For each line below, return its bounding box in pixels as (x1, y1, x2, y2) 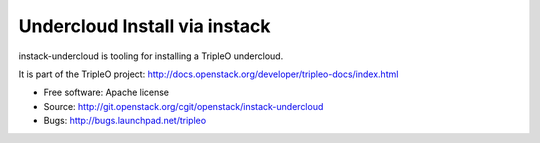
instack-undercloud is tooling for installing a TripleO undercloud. (18, 50, 284, 62)
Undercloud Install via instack (18, 15, 271, 37)
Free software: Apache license (43, 86, 170, 99)
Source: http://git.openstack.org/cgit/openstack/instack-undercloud (43, 100, 324, 112)
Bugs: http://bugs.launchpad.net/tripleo (43, 115, 207, 127)
